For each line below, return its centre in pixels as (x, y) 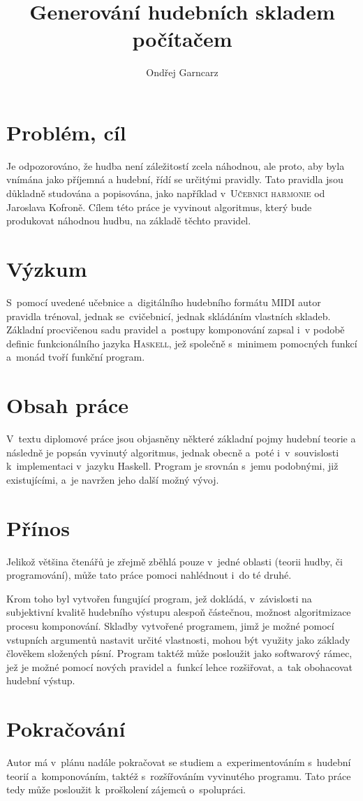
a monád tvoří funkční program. (76, 357)
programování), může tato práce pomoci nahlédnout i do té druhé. (149, 575)
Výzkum (47, 268)
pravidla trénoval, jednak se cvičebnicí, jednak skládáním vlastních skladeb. (169, 316)
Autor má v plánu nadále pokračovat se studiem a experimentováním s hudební (179, 762)
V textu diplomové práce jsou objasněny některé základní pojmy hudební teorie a (181, 439)
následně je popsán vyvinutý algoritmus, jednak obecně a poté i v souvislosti (173, 452)
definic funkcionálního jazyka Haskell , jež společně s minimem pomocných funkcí (182, 343)
